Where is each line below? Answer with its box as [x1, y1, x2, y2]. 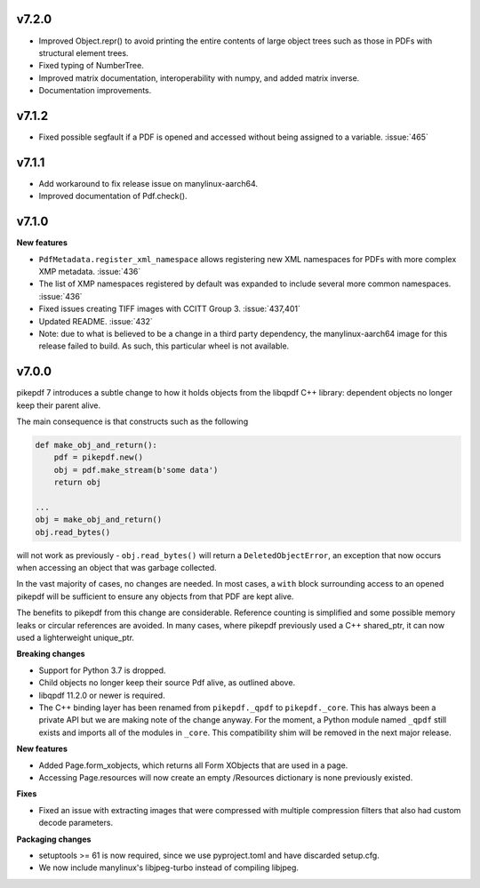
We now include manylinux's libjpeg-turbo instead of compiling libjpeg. [38, 862, 300, 873]
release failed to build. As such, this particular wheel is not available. [38, 340, 290, 351]
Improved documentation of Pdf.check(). [38, 191, 188, 202]
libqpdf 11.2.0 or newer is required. [38, 690, 165, 700]
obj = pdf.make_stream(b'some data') [53, 465, 219, 475]
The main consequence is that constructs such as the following [16, 416, 249, 427]
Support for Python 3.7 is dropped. [38, 665, 166, 676]
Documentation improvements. [38, 85, 152, 96]
